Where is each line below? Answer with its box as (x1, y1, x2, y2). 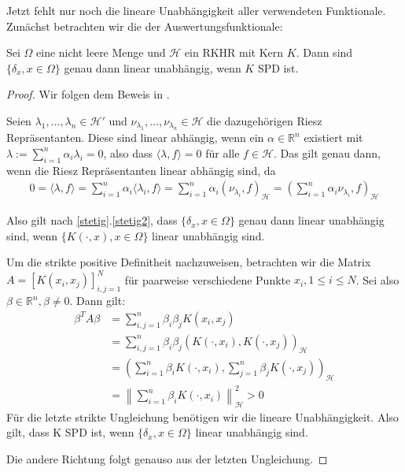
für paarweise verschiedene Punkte (124, 271, 291, 288)
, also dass (103, 144, 153, 161)
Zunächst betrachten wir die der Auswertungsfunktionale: (6, 17, 283, 34)
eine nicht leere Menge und (36, 44, 166, 61)
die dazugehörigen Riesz (207, 112, 322, 128)
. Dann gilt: (69, 292, 126, 309)
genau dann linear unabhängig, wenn (64, 59, 241, 76)
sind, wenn (6, 227, 58, 243)
